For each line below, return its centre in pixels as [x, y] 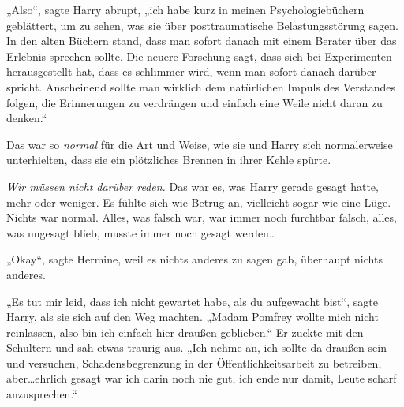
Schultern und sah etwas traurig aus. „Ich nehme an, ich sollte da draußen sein [196, 347]
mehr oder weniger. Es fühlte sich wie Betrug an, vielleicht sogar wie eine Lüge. [199, 202]
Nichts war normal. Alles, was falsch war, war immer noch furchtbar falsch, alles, [202, 217]
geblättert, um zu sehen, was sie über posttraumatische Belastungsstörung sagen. [202, 25]
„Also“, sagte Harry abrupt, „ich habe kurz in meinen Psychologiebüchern [185, 9]
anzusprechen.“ [42, 394]
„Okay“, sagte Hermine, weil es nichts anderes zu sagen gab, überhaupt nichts [195, 259]
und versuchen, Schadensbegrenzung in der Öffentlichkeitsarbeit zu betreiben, [194, 362]
